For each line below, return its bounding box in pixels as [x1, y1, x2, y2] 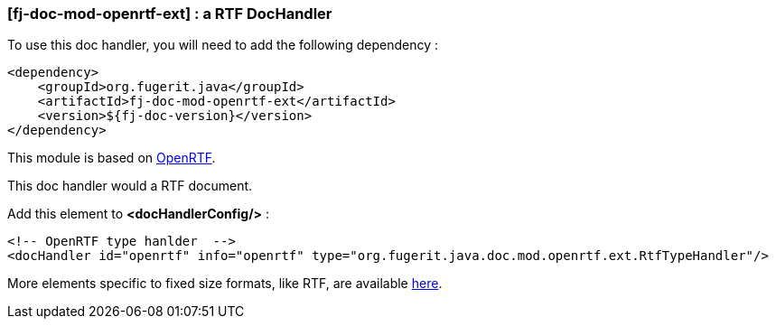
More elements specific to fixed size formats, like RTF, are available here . [7, 275, 443, 292]
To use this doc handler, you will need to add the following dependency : [7, 37, 439, 53]
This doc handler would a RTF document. [7, 178, 253, 194]
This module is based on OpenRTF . [7, 150, 216, 166]
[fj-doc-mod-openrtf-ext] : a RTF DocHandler [7, 5, 332, 23]
